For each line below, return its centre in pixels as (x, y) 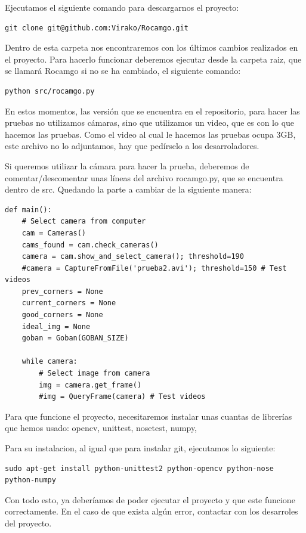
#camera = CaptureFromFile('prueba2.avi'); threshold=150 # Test (154, 268)
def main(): (28, 210)
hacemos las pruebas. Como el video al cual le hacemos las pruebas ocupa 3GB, (150, 134)
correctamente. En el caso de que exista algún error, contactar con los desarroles (152, 511)
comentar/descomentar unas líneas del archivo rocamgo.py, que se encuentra (144, 177)
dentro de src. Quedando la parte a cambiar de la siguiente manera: (128, 189)
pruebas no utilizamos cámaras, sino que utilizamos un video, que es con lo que (150, 123)
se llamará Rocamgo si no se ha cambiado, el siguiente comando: (123, 71)
